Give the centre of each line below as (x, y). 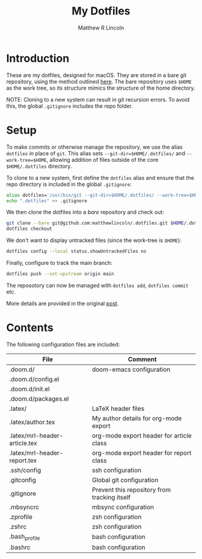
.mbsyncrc (24, 507)
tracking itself (112, 497)
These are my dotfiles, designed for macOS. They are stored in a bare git (96, 75)
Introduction (38, 58)
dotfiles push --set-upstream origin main (60, 274)
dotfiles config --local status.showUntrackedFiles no (76, 252)
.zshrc (18, 527)
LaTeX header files (118, 409)
